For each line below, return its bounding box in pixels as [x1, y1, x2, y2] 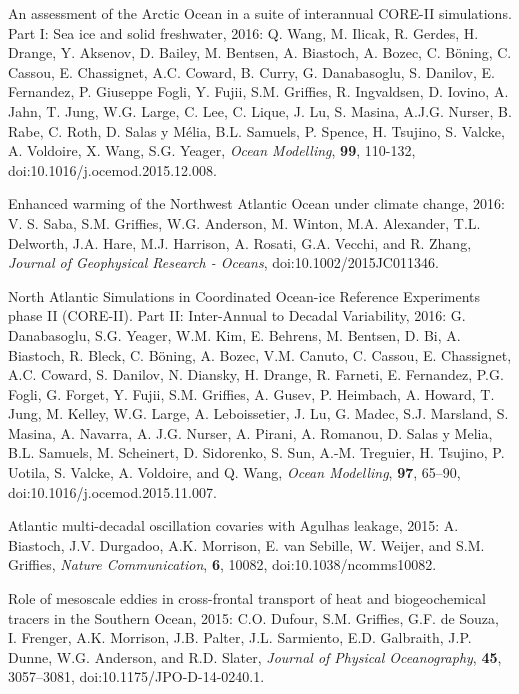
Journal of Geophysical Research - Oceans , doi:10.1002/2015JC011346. [8, 252, 439, 273]
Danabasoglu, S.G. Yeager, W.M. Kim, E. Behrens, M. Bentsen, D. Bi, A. [8, 324, 461, 345]
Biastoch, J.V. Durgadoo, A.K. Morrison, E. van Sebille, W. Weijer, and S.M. [8, 534, 485, 555]
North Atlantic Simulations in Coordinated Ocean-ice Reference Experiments [8, 285, 481, 306]
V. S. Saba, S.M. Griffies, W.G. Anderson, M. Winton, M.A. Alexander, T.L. [8, 212, 481, 233]
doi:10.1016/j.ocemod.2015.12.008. [8, 159, 217, 180]
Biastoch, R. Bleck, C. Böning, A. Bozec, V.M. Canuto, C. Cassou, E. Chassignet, [8, 344, 512, 365]
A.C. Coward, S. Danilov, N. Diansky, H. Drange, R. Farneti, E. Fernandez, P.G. [8, 364, 504, 385]
